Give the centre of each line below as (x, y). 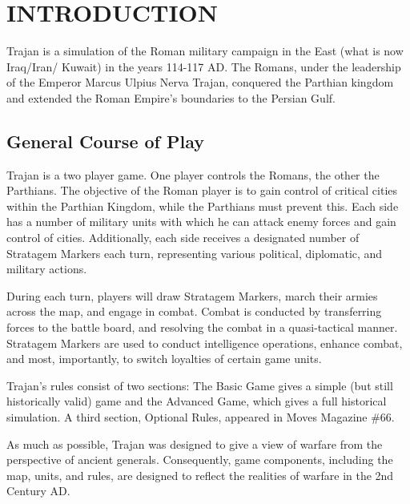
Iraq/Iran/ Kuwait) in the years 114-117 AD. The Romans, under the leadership (204, 66)
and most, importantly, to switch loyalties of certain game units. (164, 359)
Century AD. (38, 491)
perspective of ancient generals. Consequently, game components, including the (200, 460)
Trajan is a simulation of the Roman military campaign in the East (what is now (205, 51)
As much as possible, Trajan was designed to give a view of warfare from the (195, 444)
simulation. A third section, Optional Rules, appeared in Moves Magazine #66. (201, 417)
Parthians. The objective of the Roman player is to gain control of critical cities (202, 190)
